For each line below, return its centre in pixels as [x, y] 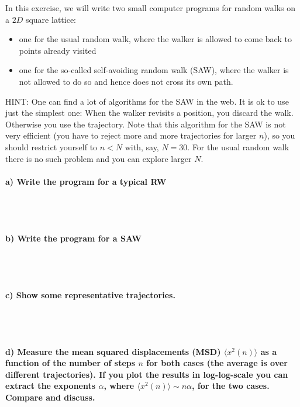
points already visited [58, 50]
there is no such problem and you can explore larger [99, 158]
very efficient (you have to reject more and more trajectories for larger [131, 135]
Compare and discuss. [50, 397]
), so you [280, 135]
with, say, [142, 146]
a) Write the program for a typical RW [86, 181]
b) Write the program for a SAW [73, 238]
